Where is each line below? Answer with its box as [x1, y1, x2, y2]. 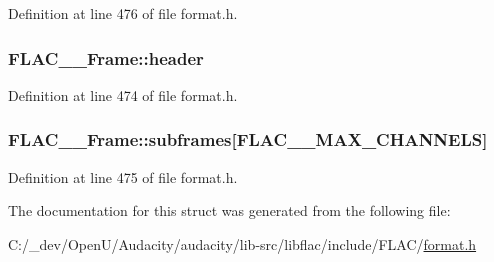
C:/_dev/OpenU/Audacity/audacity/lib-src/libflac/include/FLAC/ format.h [8, 233, 477, 254]
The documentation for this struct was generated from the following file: [8, 200, 451, 221]
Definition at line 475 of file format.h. [8, 166, 238, 187]
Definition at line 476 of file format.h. [8, 3, 238, 23]
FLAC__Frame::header [8, 45, 204, 70]
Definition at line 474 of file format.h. [8, 84, 238, 105]
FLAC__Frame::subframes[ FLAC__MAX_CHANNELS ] [8, 127, 488, 152]
